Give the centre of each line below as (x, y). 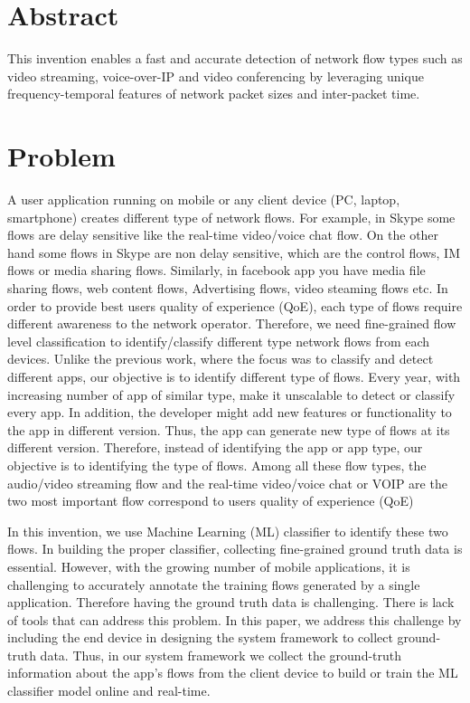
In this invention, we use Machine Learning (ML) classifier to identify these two (228, 531)
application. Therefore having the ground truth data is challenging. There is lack (231, 602)
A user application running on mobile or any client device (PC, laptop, (204, 199)
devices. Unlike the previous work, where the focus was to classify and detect (221, 359)
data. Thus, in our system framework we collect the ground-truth (221, 655)
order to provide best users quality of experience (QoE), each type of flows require (235, 305)
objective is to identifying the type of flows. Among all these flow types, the (217, 465)
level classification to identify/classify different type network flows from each (219, 341)
